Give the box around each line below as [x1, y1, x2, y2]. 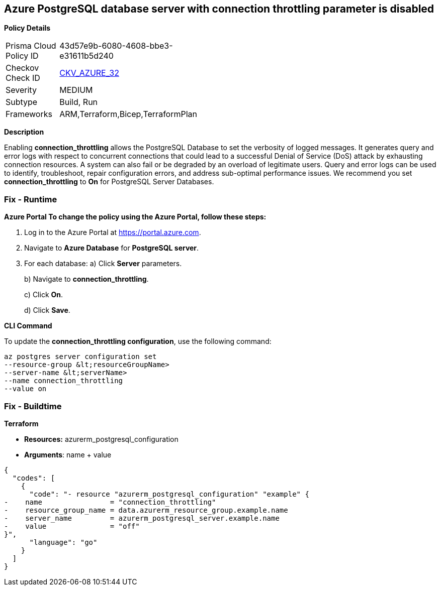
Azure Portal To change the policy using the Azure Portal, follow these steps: [4, 212, 267, 221]
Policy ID [6, 51, 39, 61]
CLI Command [4, 321, 52, 330]
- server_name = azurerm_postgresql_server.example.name [4, 514, 280, 522]
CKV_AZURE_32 [59, 68, 119, 78]
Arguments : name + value [24, 450, 112, 459]
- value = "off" [4, 522, 140, 530]
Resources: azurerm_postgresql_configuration [24, 434, 179, 443]
